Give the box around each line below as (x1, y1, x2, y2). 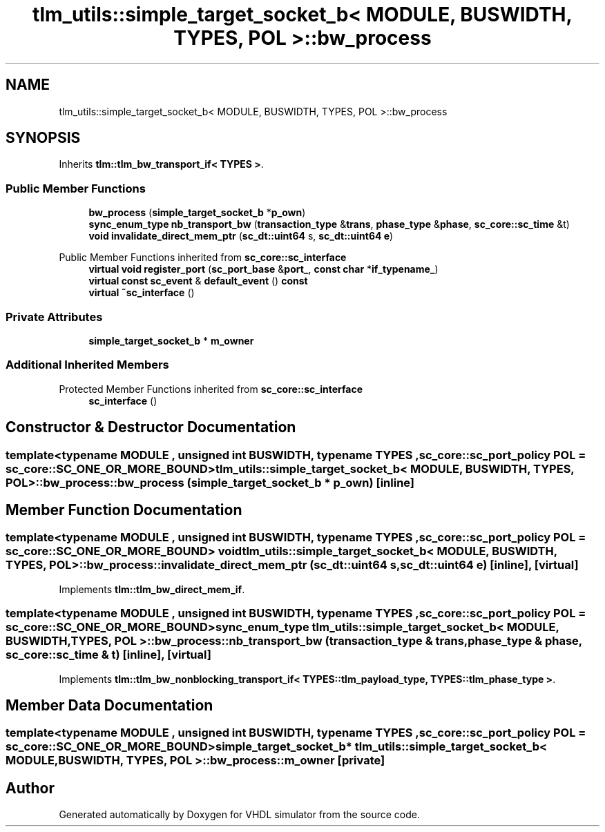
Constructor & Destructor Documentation (6, 418, 296, 436)
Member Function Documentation (6, 501, 242, 519)
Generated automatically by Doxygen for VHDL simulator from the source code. (59, 809, 421, 821)
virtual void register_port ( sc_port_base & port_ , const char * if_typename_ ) (88, 263, 439, 275)
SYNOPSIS (6, 129, 81, 147)
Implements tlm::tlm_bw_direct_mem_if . (59, 583, 245, 595)
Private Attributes (6, 309, 103, 324)
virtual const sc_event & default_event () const (88, 275, 308, 287)
